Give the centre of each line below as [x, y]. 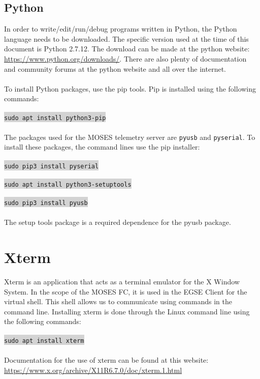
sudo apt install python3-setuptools [68, 184]
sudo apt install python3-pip [55, 118]
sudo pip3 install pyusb [46, 203]
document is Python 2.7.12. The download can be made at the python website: [127, 49]
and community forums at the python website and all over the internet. [115, 68]
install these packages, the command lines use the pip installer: [102, 147]
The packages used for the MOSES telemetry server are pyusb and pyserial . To [130, 137]
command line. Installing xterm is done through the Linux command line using [127, 311]
